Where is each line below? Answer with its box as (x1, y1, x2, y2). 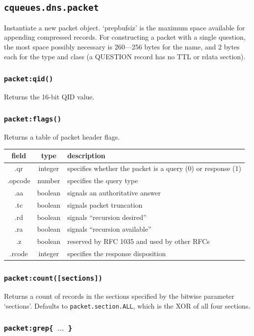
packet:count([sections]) (4, 274, 102, 283)
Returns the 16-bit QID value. (4, 91, 95, 101)
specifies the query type (67, 175, 138, 186)
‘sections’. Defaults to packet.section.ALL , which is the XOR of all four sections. (4, 300, 251, 311)
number (37, 175, 60, 186)
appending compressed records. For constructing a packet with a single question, (4, 32, 246, 42)
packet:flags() (4, 115, 62, 123)
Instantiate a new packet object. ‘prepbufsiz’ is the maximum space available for (4, 22, 245, 32)
